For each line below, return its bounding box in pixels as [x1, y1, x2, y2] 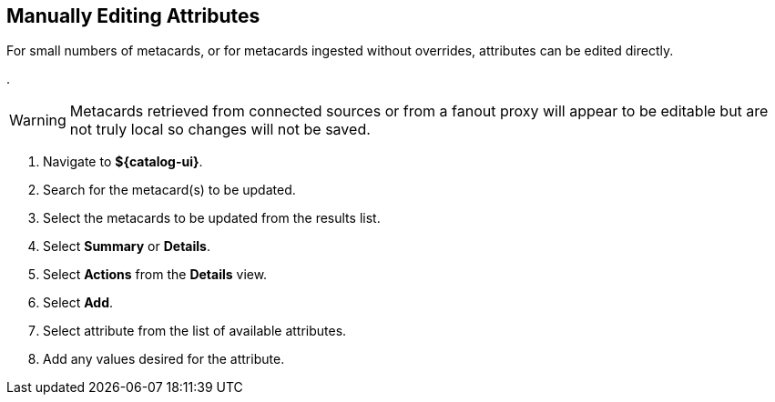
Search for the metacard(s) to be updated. [43, 182, 296, 198]
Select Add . [43, 295, 114, 311]
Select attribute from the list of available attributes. [43, 323, 347, 339]
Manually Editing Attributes [6, 5, 260, 27]
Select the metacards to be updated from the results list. [43, 210, 381, 226]
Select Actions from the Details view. [43, 266, 268, 283]
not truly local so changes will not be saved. [69, 120, 371, 139]
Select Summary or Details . [43, 238, 210, 255]
